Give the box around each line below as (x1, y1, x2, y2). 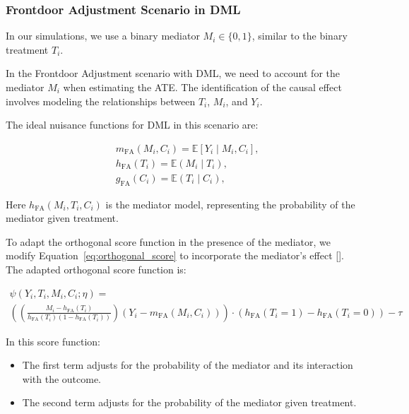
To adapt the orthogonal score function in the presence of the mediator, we (6, 234, 331, 249)
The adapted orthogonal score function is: (6, 262, 186, 277)
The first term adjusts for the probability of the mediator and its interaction (22, 357, 353, 372)
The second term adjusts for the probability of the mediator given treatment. (22, 395, 357, 410)
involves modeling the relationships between (6, 93, 196, 108)
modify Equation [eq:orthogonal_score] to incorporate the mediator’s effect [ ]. (6, 248, 344, 263)
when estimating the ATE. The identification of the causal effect (63, 80, 342, 94)
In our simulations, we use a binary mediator (6, 28, 200, 43)
